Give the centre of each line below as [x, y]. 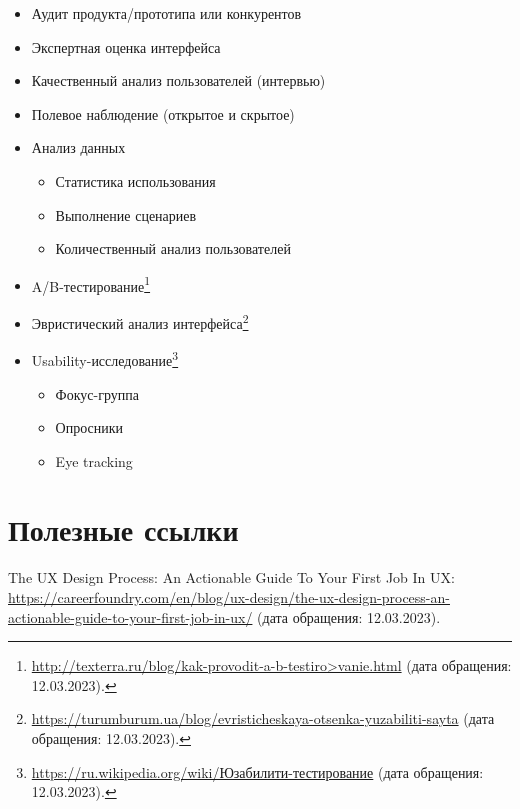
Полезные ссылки [123, 529]
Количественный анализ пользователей [173, 248]
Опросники [89, 427]
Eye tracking [94, 460]
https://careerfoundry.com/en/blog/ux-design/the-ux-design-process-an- [229, 597]
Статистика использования [135, 180]
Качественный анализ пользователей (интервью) [178, 80]
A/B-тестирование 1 [91, 284]
